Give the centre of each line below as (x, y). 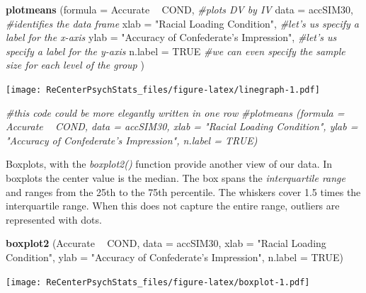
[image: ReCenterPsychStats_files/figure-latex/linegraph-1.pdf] (163, 90)
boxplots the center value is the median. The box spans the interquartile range (176, 178)
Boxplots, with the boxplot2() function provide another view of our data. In (169, 164)
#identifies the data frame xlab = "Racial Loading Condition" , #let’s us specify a (182, 23)
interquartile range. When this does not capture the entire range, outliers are (173, 206)
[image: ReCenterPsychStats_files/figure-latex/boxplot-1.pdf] (158, 282)
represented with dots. (54, 219)
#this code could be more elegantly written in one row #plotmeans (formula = (175, 112)
